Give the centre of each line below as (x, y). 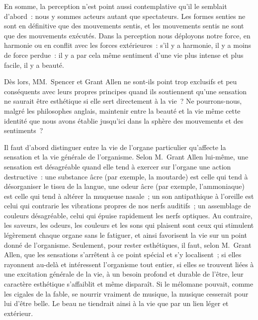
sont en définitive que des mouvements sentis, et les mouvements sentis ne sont (124, 26)
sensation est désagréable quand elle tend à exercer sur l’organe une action (118, 166)
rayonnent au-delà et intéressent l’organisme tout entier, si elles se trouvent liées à (129, 264)
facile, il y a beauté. (34, 65)
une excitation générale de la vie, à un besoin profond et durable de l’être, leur (124, 274)
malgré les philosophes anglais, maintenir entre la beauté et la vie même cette (122, 110)
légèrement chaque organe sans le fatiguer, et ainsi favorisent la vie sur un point (126, 235)
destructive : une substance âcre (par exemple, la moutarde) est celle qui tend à (126, 176)
